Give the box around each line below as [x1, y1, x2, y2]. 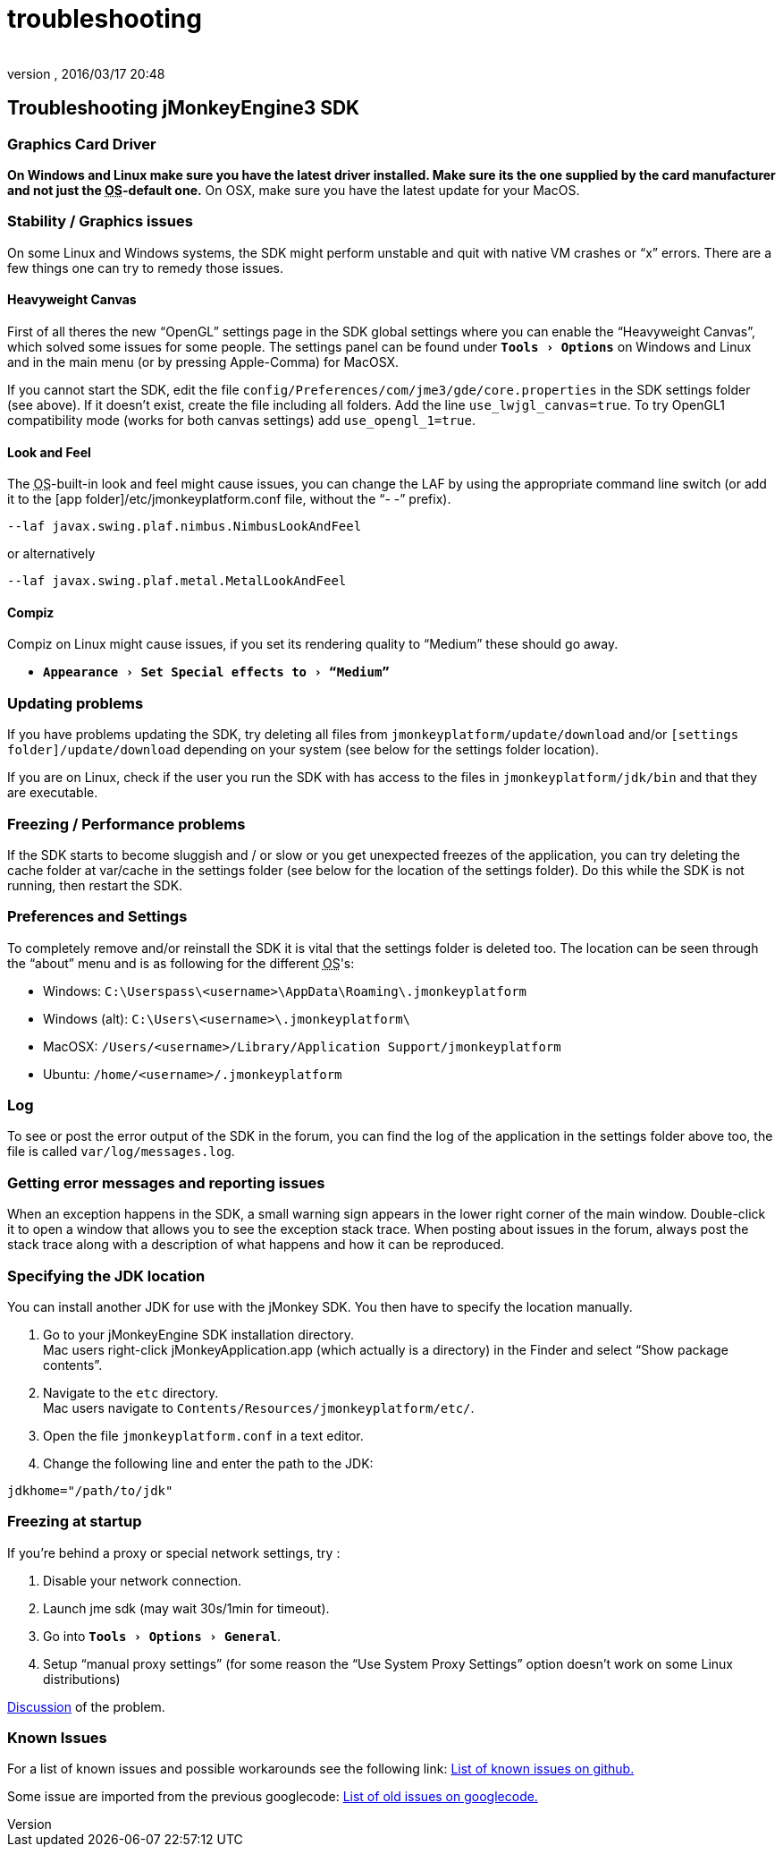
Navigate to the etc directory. [43, 1384, 219, 1400]
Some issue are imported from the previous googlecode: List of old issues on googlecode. [7, 1789, 538, 1805]
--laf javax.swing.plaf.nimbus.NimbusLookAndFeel [7, 519, 362, 534]
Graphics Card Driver [7, 134, 156, 153]
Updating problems [7, 693, 144, 712]
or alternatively [7, 546, 96, 562]
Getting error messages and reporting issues [7, 1173, 325, 1192]
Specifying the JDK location [7, 1266, 206, 1285]
